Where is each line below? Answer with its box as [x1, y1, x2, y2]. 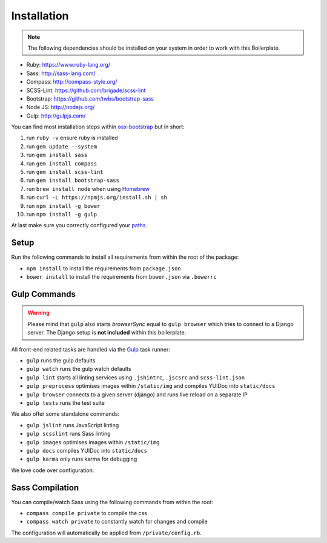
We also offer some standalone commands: [11, 410, 120, 418]
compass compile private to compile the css [26, 510, 148, 516]
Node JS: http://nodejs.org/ [26, 104, 95, 111]
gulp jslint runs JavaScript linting [26, 421, 119, 428]
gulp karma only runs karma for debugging [26, 455, 137, 463]
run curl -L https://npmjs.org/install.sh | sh [26, 194, 168, 201]
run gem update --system [26, 142, 97, 150]
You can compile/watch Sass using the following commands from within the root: [11, 498, 214, 505]
